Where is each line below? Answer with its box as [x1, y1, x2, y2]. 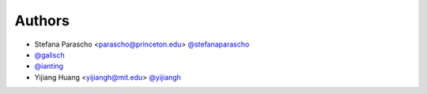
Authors [14, 12, 70, 29]
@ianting [34, 62, 63, 71]
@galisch [34, 50, 65, 59]
